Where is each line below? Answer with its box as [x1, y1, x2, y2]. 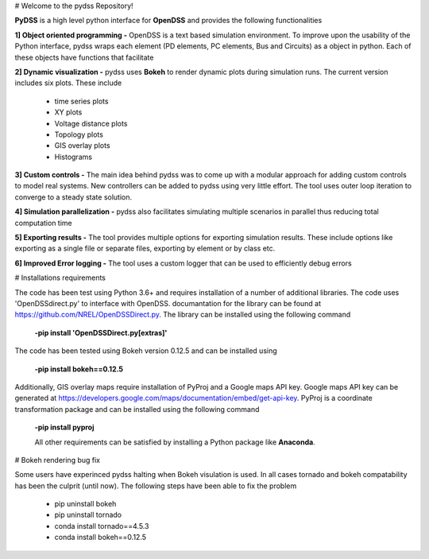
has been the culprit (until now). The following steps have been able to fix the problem [14, 481, 297, 491]
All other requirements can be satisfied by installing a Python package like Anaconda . [34, 437, 315, 447]
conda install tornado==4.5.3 [54, 521, 149, 530]
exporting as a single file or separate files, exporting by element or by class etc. [14, 243, 276, 254]
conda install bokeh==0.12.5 [54, 533, 147, 542]
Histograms [54, 152, 93, 161]
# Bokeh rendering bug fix [14, 455, 101, 464]
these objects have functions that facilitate [14, 52, 154, 62]
